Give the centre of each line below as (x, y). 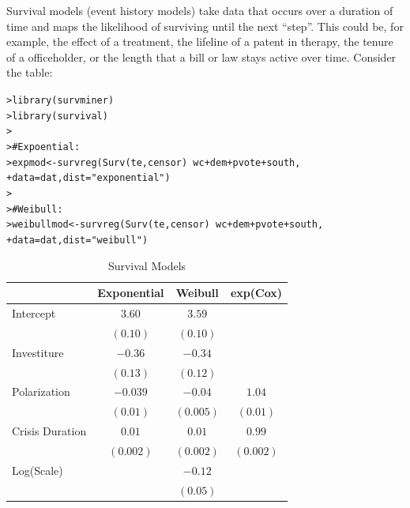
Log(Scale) (38, 470)
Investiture (38, 352)
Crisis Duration (49, 431)
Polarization (41, 391)
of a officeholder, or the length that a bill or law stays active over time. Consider (201, 56)
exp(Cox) (256, 293)
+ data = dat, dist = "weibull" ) (77, 240)
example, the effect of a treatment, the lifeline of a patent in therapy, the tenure (200, 41)
